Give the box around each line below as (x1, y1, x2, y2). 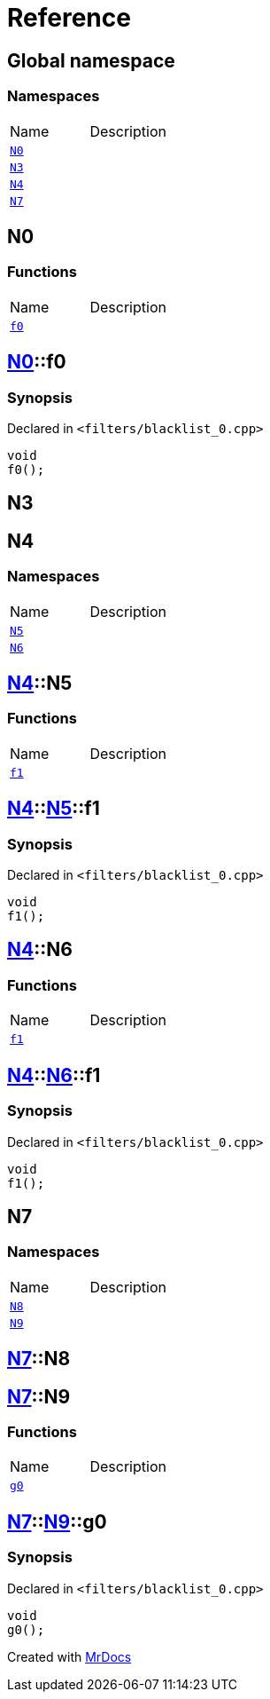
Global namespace (7, 49, 175, 72)
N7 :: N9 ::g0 (7, 1510, 107, 1533)
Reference (7, 3, 131, 33)
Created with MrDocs (7, 1648, 132, 1664)
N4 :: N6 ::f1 (7, 1063, 101, 1087)
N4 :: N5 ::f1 (7, 797, 100, 820)
